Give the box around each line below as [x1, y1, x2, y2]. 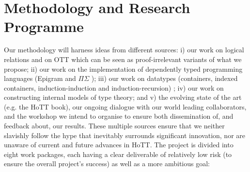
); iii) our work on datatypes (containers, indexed [91, 73, 238, 83]
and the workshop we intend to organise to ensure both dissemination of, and [4, 111, 234, 121]
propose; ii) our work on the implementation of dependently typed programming [4, 63, 243, 74]
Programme [4, 16, 84, 36]
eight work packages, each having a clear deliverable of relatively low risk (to [4, 149, 232, 159]
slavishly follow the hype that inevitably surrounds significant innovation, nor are [4, 130, 246, 140]
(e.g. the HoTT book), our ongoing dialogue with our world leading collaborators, [4, 101, 247, 111]
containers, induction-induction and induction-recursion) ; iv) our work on [4, 82, 224, 93]
